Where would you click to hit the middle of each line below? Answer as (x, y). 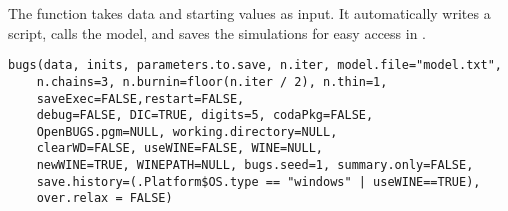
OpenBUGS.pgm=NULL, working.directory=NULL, (187, 131)
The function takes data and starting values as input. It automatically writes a (249, 13)
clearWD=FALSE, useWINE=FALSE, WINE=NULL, (179, 148)
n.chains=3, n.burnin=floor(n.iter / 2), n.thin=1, (212, 81)
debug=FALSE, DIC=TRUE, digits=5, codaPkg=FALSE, (205, 115)
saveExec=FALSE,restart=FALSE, (140, 98)
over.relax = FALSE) (104, 198)
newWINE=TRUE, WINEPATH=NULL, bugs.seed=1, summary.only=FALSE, (255, 165)
